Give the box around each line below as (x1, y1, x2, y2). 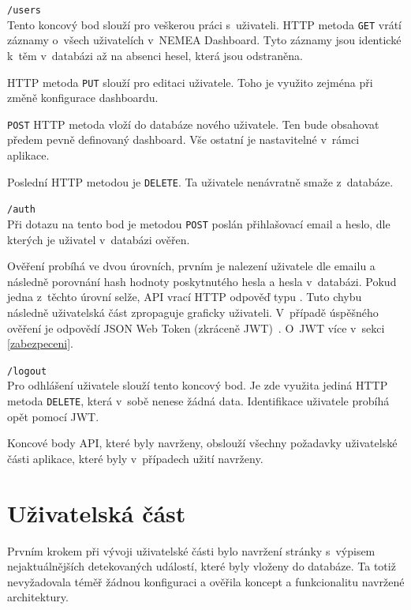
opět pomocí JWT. (7, 408, 99, 424)
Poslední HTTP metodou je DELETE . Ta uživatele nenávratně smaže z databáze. (7, 173, 394, 190)
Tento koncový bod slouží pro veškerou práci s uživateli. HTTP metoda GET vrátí (7, 16, 402, 32)
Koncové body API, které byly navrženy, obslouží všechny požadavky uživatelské (7, 435, 398, 451)
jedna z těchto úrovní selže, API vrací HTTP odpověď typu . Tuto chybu (7, 288, 362, 305)
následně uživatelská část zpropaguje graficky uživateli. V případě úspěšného (7, 303, 379, 320)
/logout (7, 365, 47, 377)
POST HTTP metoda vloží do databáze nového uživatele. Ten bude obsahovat (7, 115, 379, 132)
